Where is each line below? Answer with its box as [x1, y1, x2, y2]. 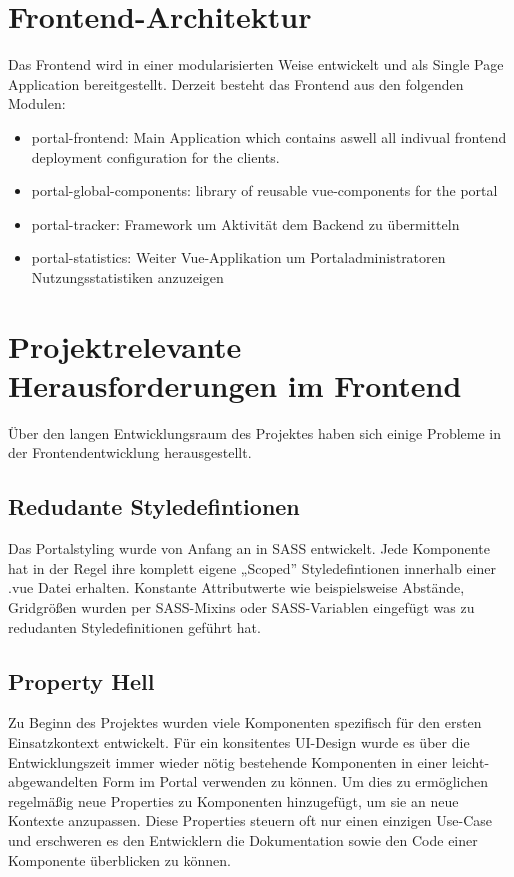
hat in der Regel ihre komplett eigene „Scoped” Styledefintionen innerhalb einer [8, 557, 497, 578]
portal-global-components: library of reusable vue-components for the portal [31, 180, 498, 201]
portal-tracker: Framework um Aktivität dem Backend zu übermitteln [31, 213, 460, 234]
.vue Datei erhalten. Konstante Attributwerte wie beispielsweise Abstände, [8, 577, 465, 598]
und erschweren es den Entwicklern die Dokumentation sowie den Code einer [8, 829, 478, 850]
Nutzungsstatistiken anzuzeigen [31, 266, 224, 287]
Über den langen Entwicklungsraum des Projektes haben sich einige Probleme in [8, 422, 502, 443]
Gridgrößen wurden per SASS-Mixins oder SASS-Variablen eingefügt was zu [8, 596, 475, 617]
